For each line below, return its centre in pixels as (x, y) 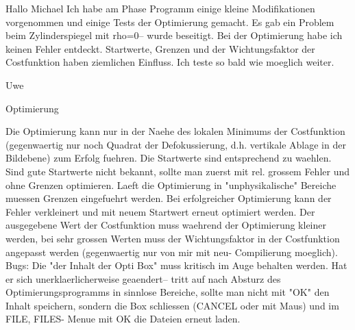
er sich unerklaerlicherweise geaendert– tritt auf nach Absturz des (143, 278)
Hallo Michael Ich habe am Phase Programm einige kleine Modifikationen (160, 8)
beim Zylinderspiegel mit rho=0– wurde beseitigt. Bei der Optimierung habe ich (174, 35)
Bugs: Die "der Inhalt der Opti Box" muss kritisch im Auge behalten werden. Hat (176, 265)
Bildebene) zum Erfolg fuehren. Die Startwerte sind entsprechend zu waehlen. (169, 158)
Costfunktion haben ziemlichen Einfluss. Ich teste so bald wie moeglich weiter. (170, 62)
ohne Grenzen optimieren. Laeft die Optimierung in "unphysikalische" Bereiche (171, 185)
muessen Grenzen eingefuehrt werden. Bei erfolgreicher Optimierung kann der (169, 198)
